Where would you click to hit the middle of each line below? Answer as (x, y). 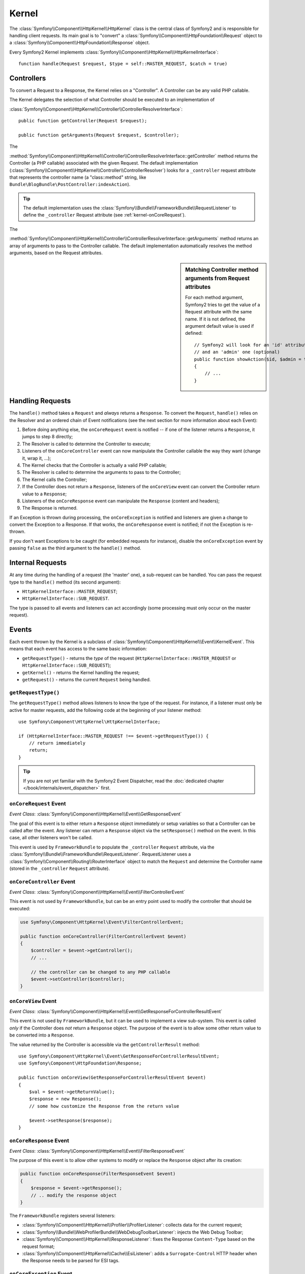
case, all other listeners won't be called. (51, 838)
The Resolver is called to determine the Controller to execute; (86, 444)
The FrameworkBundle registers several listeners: (62, 1215)
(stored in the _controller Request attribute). (60, 868)
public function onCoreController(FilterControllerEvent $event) (103, 936)
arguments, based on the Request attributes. (56, 253)
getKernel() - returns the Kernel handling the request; (81, 672)
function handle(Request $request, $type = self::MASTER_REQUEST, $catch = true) (123, 64)
